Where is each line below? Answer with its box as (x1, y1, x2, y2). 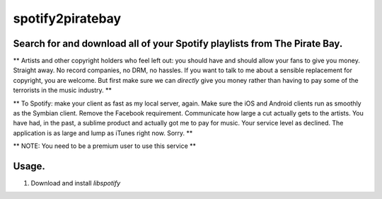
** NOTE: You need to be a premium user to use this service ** (13, 142, 197, 150)
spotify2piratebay (13, 11, 122, 26)
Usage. (13, 160, 46, 172)
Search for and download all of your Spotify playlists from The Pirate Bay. (13, 38, 343, 50)
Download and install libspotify (30, 179, 121, 188)
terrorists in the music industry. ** (13, 86, 112, 95)
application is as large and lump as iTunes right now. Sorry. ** (13, 128, 193, 137)
